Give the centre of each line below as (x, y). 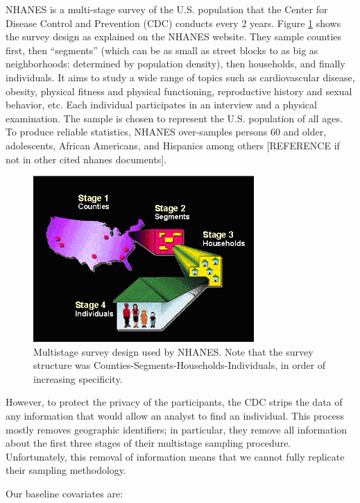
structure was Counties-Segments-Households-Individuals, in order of (180, 365)
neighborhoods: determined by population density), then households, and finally (175, 64)
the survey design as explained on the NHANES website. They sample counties (174, 36)
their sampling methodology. (66, 470)
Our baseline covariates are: (65, 493)
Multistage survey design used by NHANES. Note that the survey (173, 351)
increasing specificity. (78, 378)
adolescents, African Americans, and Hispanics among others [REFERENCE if (173, 145)
